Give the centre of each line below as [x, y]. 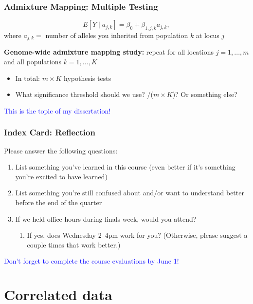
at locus [208, 35]
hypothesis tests [88, 78]
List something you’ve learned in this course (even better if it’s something [125, 167]
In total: [27, 78]
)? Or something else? [205, 94]
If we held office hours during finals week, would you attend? [106, 218]
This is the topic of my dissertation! [57, 110]
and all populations [33, 62]
